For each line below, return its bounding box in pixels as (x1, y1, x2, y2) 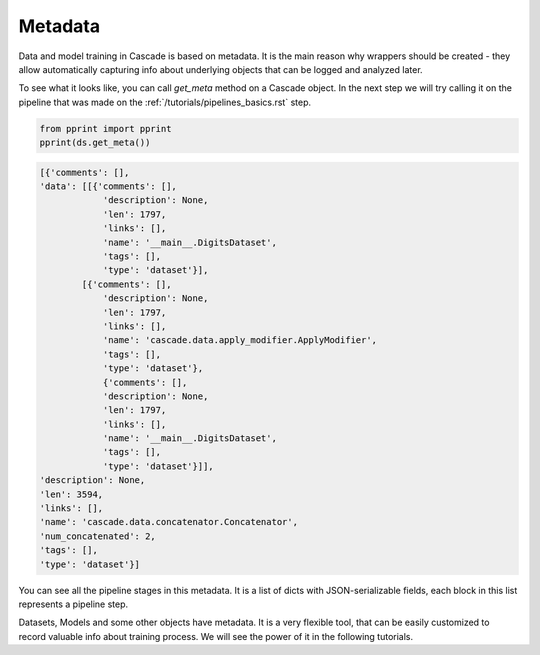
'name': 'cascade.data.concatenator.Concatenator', (39, 516, 299, 528)
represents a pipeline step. (18, 598, 129, 610)
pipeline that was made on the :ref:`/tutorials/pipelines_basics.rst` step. (18, 96, 312, 108)
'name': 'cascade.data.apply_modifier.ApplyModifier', (102, 335, 378, 346)
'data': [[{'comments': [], (39, 181, 177, 192)
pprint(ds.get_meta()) (39, 137, 151, 149)
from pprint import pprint (39, 123, 172, 134)
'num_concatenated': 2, (39, 530, 157, 542)
